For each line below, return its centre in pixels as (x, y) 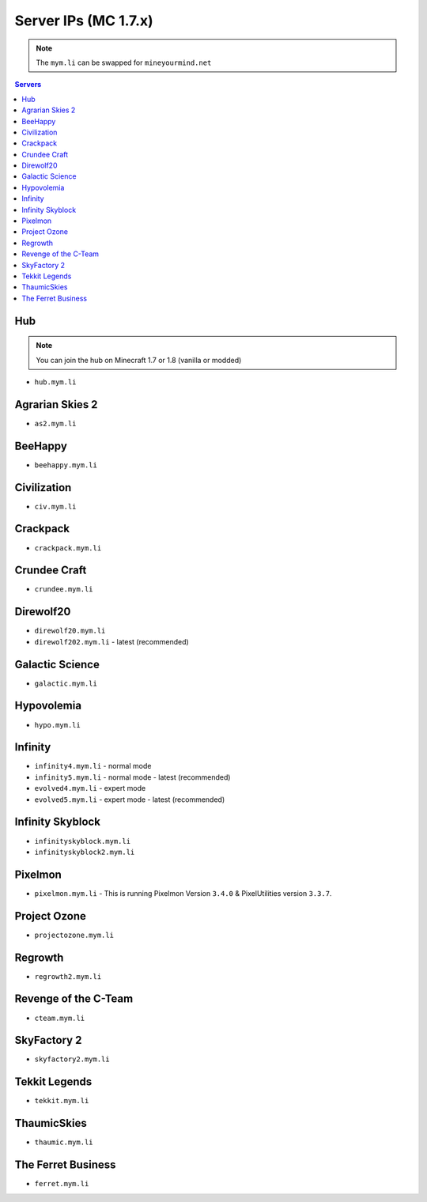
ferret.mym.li (62, 1184)
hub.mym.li (55, 382)
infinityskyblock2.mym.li (85, 852)
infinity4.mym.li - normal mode (93, 766)
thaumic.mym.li (64, 1142)
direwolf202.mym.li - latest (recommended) (111, 641)
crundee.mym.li (64, 590)
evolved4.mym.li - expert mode (90, 788)
